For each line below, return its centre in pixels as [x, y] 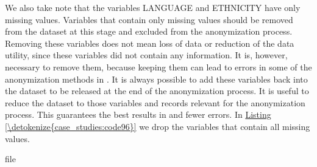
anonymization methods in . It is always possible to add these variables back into [156, 79]
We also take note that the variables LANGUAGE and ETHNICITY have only [153, 7]
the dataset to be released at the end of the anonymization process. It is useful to [157, 91]
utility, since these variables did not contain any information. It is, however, [146, 55]
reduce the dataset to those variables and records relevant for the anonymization [155, 102]
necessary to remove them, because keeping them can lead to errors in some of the [158, 66]
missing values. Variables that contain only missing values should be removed [149, 19]
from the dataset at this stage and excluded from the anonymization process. [149, 31]
